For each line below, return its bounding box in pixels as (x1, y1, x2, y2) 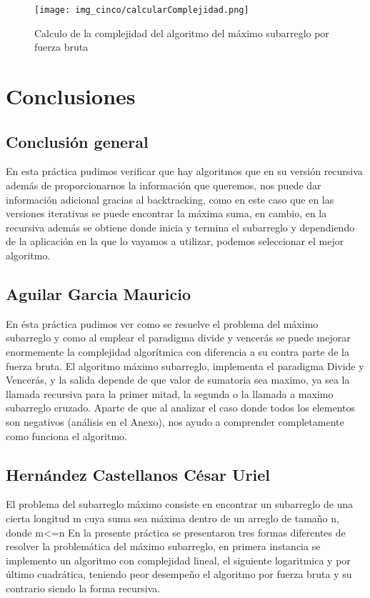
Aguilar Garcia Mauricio (6, 282, 191, 304)
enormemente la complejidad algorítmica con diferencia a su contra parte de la (6, 344, 349, 359)
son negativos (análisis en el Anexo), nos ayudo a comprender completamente (6, 414, 344, 429)
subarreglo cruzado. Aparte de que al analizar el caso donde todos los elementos (6, 400, 355, 415)
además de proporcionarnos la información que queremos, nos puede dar (6, 178, 321, 193)
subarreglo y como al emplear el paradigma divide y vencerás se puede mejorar (6, 330, 351, 345)
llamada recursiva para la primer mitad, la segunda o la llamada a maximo (6, 386, 334, 401)
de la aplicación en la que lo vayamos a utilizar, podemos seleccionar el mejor (6, 234, 344, 249)
